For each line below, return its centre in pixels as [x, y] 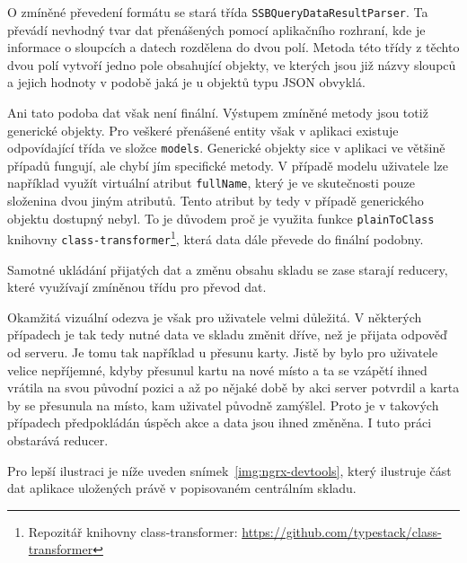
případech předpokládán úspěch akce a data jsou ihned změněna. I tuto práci [220, 422]
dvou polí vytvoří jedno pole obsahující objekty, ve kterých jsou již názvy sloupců [232, 64]
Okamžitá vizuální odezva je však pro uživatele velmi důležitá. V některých [215, 317]
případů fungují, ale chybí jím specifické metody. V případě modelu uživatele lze [228, 165]
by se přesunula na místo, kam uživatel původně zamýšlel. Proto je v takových [223, 405]
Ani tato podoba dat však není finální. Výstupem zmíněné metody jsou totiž [218, 113]
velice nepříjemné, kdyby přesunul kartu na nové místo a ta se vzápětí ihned [217, 369]
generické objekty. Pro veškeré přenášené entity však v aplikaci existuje [203, 130]
